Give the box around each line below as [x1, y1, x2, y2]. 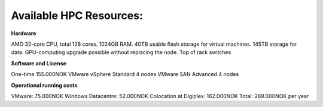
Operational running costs [11, 81, 78, 89]
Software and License [11, 59, 67, 67]
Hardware [11, 30, 36, 37]
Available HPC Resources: [11, 9, 144, 22]
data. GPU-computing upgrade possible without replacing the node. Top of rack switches [11, 49, 231, 56]
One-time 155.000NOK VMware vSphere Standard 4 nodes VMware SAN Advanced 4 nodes [11, 71, 239, 78]
